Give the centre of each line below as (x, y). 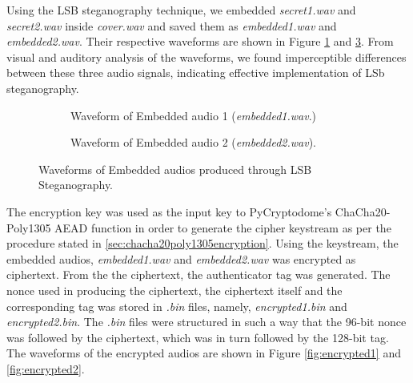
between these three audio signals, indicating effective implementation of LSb (196, 73)
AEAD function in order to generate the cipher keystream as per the (223, 227)
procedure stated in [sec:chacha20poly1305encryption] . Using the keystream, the (202, 243)
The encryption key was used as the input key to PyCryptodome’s (169, 211)
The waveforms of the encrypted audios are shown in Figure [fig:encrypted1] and (204, 353)
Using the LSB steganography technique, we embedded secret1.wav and (181, 10)
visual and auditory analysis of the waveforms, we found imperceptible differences (206, 56)
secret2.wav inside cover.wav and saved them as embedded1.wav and (172, 25)
